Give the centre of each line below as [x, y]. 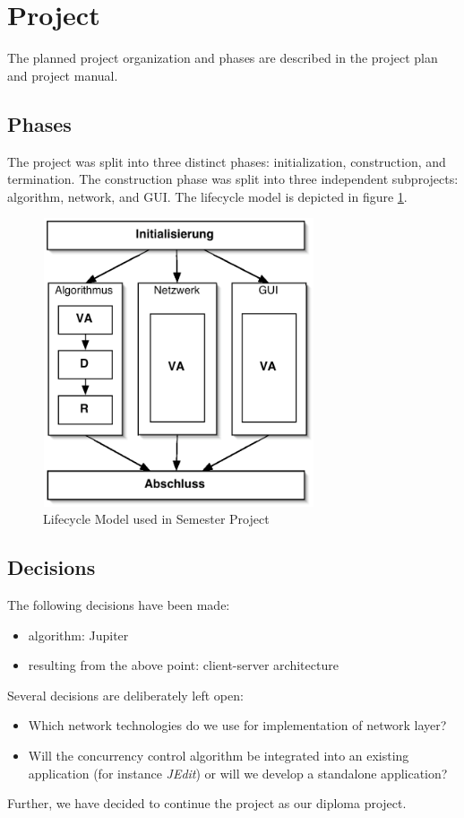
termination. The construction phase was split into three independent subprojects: [233, 179]
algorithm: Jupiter [78, 635]
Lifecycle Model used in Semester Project [156, 519]
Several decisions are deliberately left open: [125, 695]
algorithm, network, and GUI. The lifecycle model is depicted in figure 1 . [207, 196]
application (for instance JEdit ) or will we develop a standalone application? [238, 773]
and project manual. [63, 75]
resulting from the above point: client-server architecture [183, 665]
